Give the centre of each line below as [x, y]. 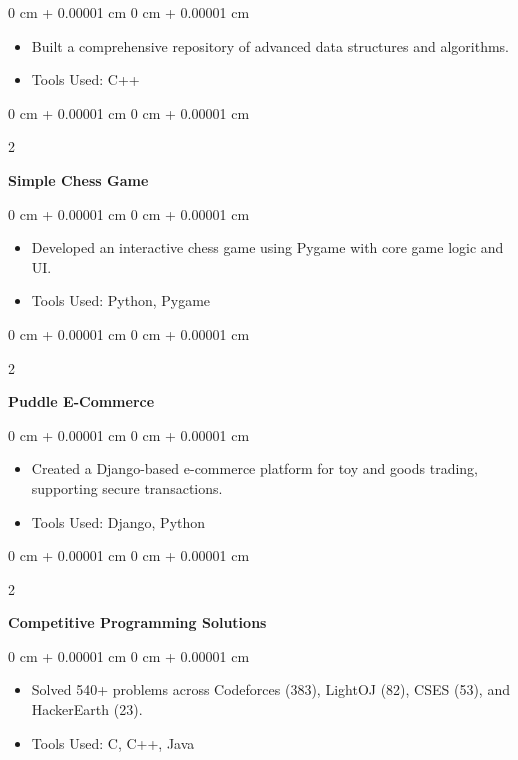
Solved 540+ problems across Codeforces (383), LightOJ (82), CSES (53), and [270, 689]
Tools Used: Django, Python [118, 521]
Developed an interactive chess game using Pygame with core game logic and [267, 247]
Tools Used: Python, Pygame [121, 300]
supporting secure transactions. [127, 487]
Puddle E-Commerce [81, 401]
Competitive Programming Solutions [137, 622]
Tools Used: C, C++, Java [113, 742]
